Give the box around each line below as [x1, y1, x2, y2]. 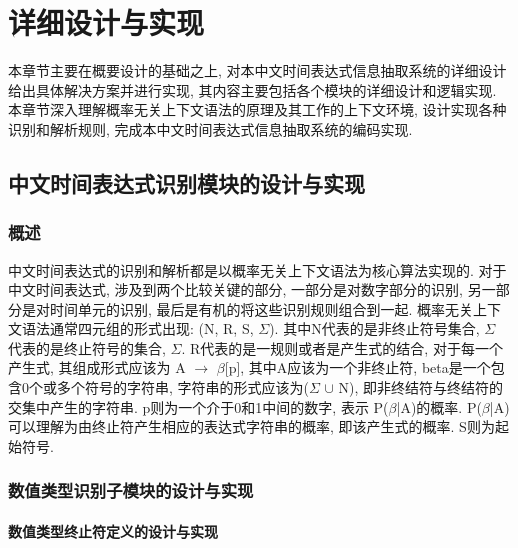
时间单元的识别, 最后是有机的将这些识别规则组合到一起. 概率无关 [49, 298, 474, 319]
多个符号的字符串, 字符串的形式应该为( [56, 377, 309, 398]
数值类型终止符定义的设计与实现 [8, 520, 218, 541]
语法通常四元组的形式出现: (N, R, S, [21, 318, 254, 339]
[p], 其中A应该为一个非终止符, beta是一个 [224, 357, 491, 378]
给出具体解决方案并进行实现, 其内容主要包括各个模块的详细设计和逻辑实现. [8, 79, 497, 100]
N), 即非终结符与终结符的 [338, 377, 504, 398]
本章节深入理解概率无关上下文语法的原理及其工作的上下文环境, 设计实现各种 [8, 99, 507, 120]
